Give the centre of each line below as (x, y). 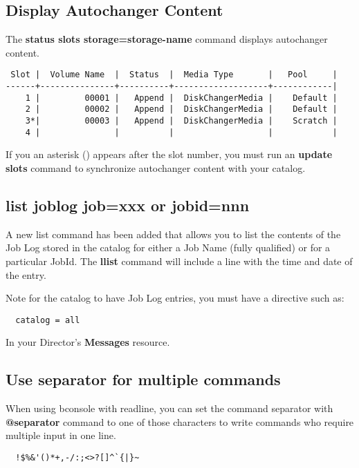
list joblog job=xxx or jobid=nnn (128, 205)
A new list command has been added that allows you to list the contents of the (173, 234)
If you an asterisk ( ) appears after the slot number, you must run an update (169, 154)
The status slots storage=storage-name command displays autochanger (167, 39)
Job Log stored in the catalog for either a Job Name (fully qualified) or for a (168, 247)
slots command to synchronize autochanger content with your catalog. (156, 167)
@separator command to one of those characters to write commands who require (180, 421)
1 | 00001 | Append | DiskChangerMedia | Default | (181, 98)
